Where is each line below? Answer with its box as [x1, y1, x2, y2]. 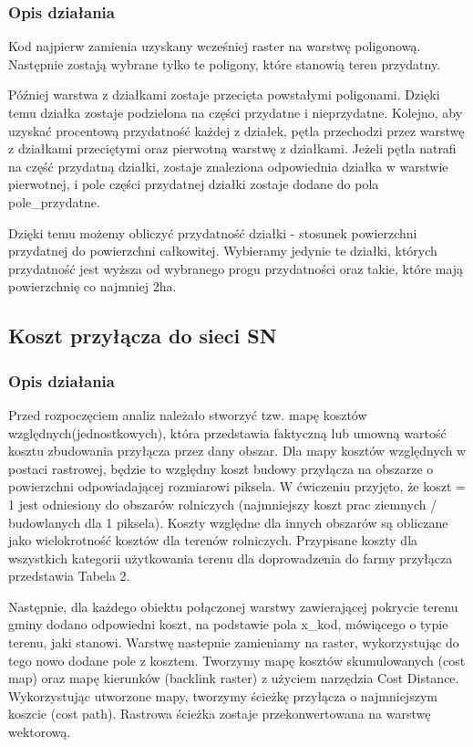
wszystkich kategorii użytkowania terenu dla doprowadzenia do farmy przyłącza [8, 548, 453, 567]
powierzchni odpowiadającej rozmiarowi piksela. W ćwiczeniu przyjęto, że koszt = [8, 477, 466, 496]
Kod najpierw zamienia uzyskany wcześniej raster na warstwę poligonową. [8, 37, 421, 56]
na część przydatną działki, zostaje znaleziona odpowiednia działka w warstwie [8, 156, 448, 175]
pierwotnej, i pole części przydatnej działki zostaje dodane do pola [8, 174, 379, 194]
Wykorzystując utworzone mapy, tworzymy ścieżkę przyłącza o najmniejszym [8, 686, 437, 705]
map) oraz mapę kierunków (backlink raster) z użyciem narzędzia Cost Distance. [8, 668, 459, 688]
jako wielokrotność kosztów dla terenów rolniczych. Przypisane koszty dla [8, 531, 418, 550]
